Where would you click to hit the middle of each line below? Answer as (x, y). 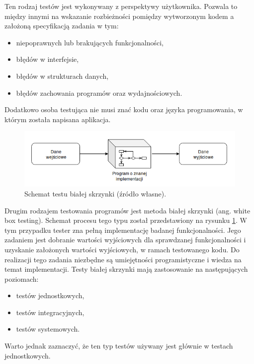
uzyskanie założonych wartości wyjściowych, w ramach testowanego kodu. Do (122, 249)
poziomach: (22, 278)
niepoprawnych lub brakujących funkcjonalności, (90, 42)
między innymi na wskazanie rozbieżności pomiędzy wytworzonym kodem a (119, 16)
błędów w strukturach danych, (62, 76)
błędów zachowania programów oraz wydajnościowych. (99, 92)
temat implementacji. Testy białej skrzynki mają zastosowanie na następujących (126, 269)
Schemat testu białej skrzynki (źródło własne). (95, 193)
